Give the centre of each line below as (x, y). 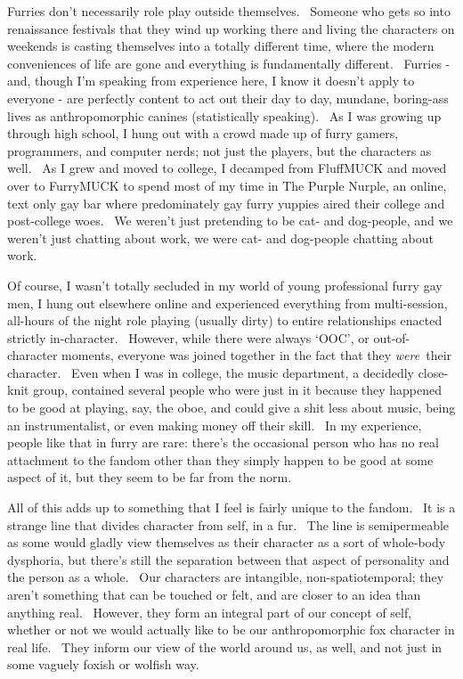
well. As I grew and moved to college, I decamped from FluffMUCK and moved (227, 168)
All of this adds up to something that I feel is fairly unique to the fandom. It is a (231, 507)
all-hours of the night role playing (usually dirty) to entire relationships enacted (225, 320)
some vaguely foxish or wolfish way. (103, 664)
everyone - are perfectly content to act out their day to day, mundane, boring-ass (228, 98)
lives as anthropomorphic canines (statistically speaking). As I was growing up (224, 115)
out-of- (392, 337)
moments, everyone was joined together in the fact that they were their (257, 355)
